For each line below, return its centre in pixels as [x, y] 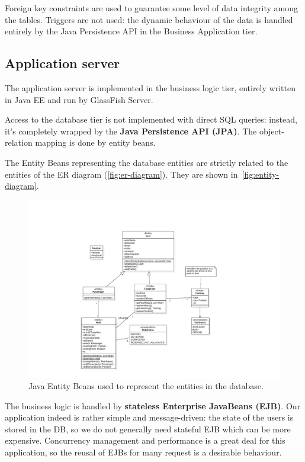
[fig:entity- [261, 174]
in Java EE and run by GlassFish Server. [79, 99]
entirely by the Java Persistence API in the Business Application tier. [131, 31]
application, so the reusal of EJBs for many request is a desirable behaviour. [143, 452]
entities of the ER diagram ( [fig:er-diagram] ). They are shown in [121, 174]
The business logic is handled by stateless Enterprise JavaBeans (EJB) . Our [153, 405]
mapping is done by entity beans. [95, 142]
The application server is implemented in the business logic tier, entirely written [150, 87]
